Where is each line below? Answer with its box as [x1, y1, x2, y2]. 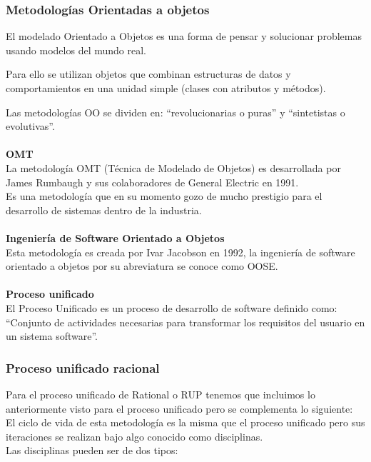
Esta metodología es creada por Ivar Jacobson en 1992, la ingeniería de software [6, 244, 355, 259]
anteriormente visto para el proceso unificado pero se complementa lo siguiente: [6, 401, 353, 416]
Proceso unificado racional [6, 358, 160, 376]
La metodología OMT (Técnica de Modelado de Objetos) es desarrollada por [6, 160, 341, 175]
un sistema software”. [6, 328, 98, 343]
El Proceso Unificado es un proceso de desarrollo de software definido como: [6, 300, 337, 315]
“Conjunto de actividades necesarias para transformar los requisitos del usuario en [6, 314, 365, 329]
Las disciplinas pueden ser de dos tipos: [6, 443, 178, 458]
